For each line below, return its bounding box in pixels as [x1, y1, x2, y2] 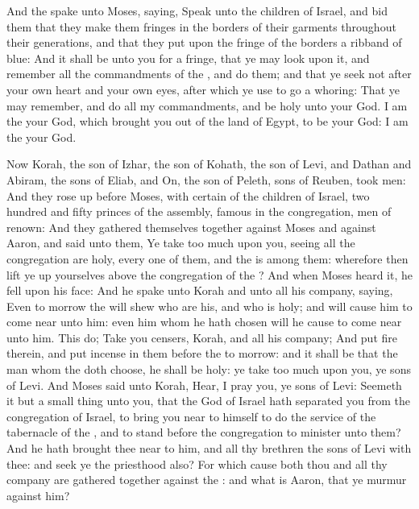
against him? [6, 486, 70, 503]
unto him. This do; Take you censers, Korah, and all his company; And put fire [6, 329, 397, 346]
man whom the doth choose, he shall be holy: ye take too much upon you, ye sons [6, 361, 411, 378]
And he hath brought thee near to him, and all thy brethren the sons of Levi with [6, 440, 412, 457]
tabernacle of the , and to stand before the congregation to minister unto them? [6, 424, 401, 441]
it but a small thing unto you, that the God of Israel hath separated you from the [6, 392, 410, 409]
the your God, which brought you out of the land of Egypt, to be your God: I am [6, 113, 409, 130]
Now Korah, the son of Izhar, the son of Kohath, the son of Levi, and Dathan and [6, 155, 412, 172]
